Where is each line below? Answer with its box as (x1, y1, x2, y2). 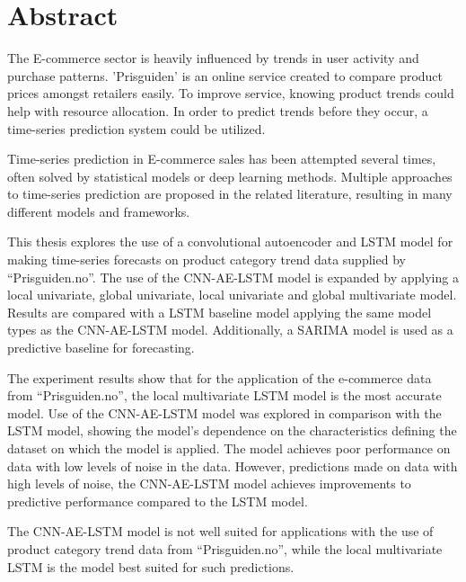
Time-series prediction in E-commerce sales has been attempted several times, (7, 149, 436, 168)
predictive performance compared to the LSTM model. (7, 491, 308, 510)
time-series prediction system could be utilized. (7, 119, 266, 138)
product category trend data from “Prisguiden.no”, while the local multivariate (7, 539, 443, 558)
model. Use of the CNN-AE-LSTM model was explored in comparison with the (7, 403, 442, 422)
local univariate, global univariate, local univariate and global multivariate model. (7, 285, 457, 304)
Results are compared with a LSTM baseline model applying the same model (7, 302, 432, 321)
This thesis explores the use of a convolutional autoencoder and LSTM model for (7, 232, 453, 251)
